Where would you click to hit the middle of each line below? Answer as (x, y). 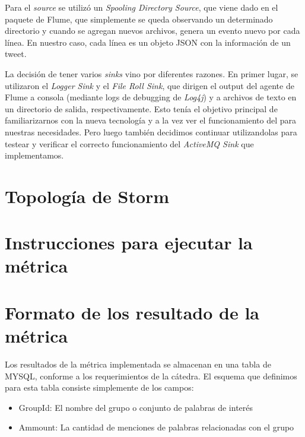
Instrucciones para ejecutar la (129, 243)
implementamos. (34, 155)
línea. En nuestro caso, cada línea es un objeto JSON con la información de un (148, 42)
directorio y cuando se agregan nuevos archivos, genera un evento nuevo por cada (152, 31)
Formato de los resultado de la (132, 312)
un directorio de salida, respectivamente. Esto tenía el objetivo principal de (141, 108)
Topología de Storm (87, 196)
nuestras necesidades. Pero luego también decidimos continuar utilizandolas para (151, 132)
